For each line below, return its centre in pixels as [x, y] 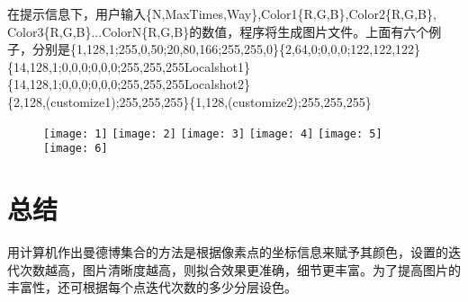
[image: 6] [76, 149]
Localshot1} [217, 66]
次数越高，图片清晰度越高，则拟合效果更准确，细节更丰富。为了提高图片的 [240, 269]
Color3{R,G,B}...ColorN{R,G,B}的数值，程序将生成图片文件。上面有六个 [218, 31]
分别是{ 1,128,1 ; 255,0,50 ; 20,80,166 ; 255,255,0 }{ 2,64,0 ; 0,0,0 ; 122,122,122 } [226, 49]
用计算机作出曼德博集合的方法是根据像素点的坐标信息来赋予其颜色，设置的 [228, 252]
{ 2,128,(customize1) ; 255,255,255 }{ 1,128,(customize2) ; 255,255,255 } [189, 101]
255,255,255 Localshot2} [185, 84]
